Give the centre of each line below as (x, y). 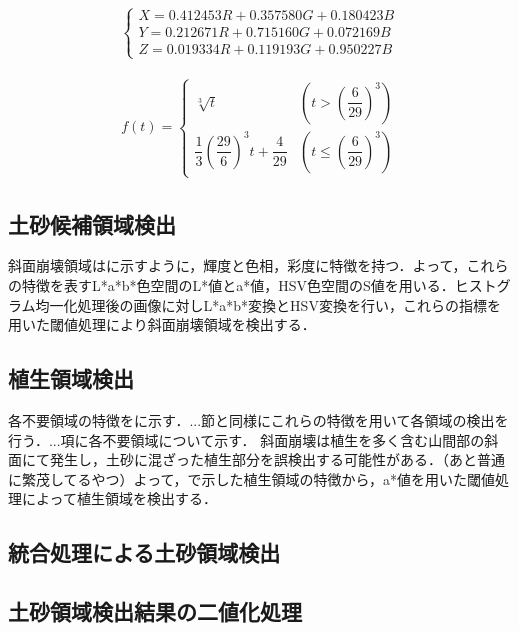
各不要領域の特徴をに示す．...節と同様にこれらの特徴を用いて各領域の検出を (258, 419)
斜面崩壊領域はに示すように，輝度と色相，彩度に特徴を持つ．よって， (237, 265)
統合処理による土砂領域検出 (144, 552)
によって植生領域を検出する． (119, 498)
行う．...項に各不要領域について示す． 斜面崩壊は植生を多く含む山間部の (246, 439)
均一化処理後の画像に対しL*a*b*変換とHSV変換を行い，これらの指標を (268, 304)
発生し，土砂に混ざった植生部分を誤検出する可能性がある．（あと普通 (277, 459)
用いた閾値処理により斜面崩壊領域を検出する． (162, 324)
